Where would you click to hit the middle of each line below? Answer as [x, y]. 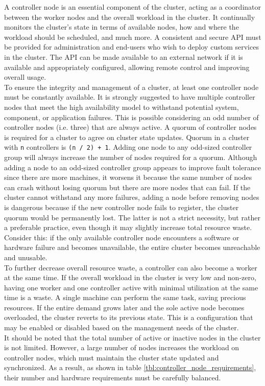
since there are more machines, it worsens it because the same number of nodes [128, 177]
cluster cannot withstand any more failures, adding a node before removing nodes [132, 197]
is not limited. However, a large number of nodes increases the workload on [122, 347]
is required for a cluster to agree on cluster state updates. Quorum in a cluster [127, 137]
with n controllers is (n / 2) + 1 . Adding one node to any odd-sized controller [128, 147]
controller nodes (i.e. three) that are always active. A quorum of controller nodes [130, 127]
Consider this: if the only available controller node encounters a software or [122, 237]
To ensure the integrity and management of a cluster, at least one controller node [131, 87]
